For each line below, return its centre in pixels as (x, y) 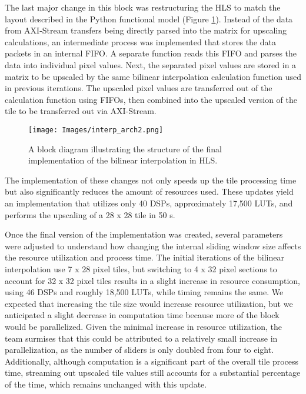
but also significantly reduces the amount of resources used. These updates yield (149, 191)
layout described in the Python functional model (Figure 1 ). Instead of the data (149, 19)
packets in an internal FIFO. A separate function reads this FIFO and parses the (151, 53)
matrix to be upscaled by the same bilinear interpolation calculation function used (153, 76)
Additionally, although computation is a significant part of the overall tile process (152, 361)
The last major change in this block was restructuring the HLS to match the (143, 7)
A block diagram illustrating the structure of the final (125, 148)
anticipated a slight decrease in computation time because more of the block (142, 315)
